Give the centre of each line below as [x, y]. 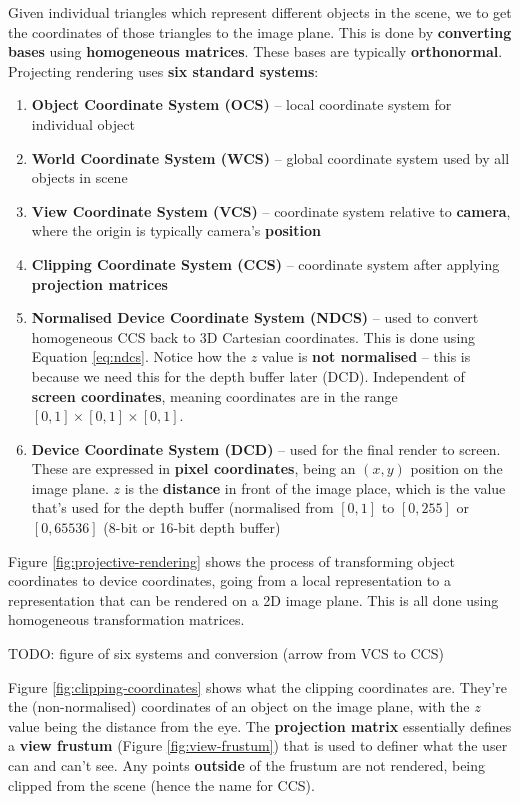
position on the [456, 468]
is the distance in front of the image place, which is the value [315, 487]
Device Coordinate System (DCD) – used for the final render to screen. [266, 448]
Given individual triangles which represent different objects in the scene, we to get [260, 12]
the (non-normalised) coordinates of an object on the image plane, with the [239, 706]
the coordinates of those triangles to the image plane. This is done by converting [260, 31]
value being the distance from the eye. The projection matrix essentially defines [260, 725]
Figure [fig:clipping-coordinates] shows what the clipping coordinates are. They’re [257, 686]
